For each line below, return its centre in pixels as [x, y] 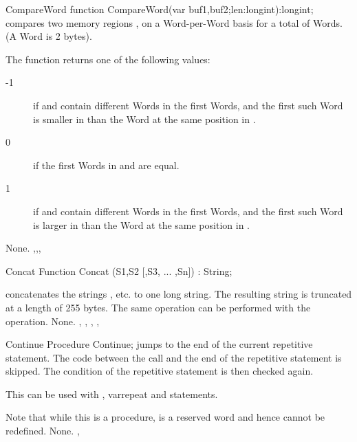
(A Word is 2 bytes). [49, 36]
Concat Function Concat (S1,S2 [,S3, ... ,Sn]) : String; [119, 270]
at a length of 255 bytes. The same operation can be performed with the [158, 307]
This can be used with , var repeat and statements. [112, 394]
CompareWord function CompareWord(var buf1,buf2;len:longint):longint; [160, 9]
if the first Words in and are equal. [106, 165]
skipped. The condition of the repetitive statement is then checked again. [160, 371]
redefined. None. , [43, 431]
